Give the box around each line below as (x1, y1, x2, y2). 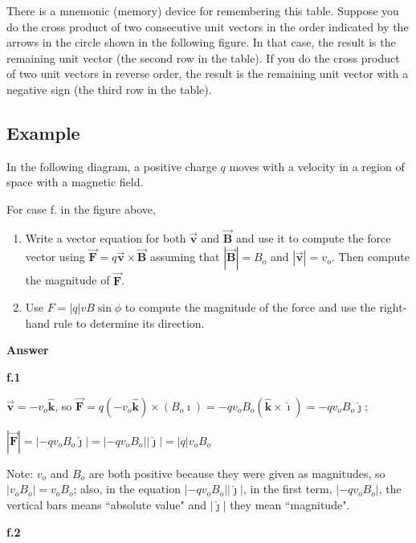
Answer (6, 341, 49, 358)
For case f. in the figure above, (6, 200, 156, 217)
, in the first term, (243, 480, 332, 497)
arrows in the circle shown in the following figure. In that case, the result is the (6, 34, 396, 51)
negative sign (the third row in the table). (6, 80, 212, 97)
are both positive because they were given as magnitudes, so (88, 464, 385, 481)
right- (379, 299, 407, 316)
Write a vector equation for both (25, 229, 186, 246)
